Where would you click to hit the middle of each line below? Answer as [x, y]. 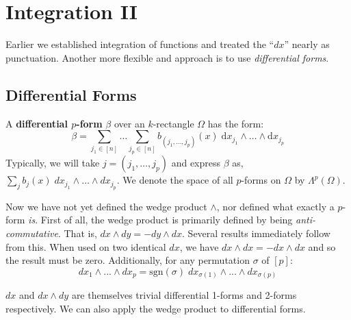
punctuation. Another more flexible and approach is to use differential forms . [167, 57]
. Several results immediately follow [256, 233]
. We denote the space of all [175, 180]
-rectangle [173, 123]
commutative [32, 233]
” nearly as [307, 44]
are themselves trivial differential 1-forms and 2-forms [184, 295]
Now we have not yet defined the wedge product [106, 206]
